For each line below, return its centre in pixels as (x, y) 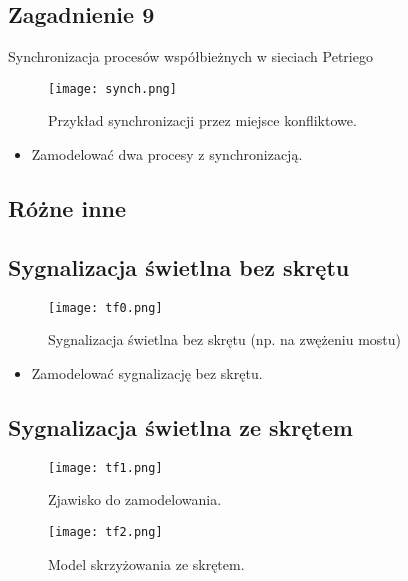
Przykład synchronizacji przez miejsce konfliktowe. (202, 120)
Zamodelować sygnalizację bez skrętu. (147, 372)
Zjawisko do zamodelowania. (135, 499)
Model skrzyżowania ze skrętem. (146, 563)
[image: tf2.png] (105, 531)
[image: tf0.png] (105, 307)
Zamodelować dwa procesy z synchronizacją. (167, 154)
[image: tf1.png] (105, 467)
